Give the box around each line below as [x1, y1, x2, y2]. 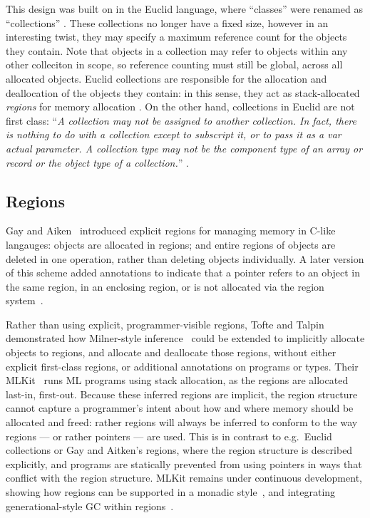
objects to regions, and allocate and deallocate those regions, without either [6, 345, 336, 360]
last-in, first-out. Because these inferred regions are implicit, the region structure [6, 386, 358, 401]
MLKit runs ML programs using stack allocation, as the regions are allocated [6, 373, 349, 388]
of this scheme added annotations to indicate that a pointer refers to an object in [6, 265, 361, 280]
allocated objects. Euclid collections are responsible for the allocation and [6, 71, 327, 86]
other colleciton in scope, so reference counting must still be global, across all [6, 57, 343, 72]
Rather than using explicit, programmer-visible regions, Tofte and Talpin [6, 316, 324, 331]
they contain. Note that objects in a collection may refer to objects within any [6, 43, 348, 58]
